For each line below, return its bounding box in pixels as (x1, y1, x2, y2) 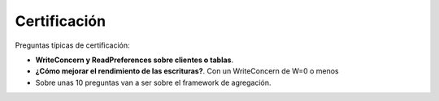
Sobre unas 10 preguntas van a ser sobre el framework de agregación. (35, 78, 272, 87)
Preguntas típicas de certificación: (15, 40, 130, 50)
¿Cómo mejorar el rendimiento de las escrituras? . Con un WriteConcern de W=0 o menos (35, 66, 339, 76)
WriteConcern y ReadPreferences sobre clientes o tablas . (35, 55, 234, 65)
